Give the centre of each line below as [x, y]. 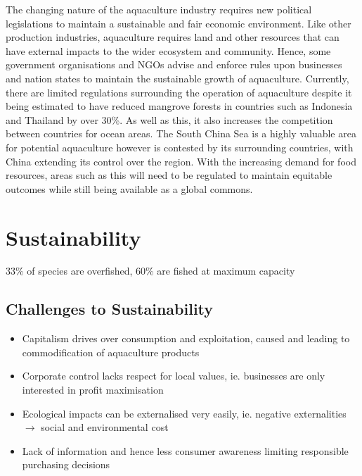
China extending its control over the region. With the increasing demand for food [181, 161]
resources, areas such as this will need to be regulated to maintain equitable [169, 175]
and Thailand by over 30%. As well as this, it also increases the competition [169, 119]
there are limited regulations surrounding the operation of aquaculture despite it [179, 92]
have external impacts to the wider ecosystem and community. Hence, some [168, 50]
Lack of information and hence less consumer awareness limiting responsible [185, 450]
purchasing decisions [66, 464]
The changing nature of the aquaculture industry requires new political [159, 9]
